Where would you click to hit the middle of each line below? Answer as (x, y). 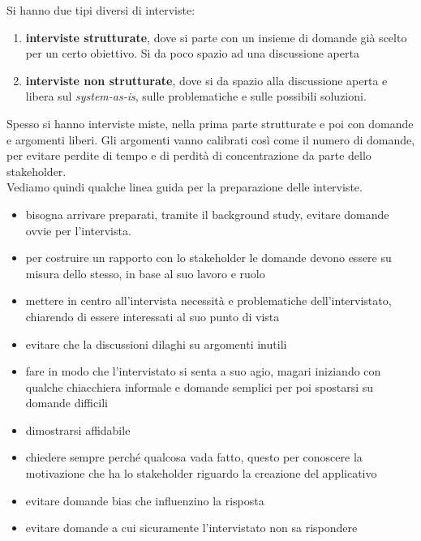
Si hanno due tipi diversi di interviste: (101, 10)
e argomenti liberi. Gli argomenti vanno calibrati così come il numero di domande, (211, 139)
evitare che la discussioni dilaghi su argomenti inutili (156, 343)
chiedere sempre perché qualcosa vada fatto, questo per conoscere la (194, 457)
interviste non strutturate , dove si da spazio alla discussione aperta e (206, 80)
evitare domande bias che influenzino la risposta (145, 500)
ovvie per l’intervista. (78, 230)
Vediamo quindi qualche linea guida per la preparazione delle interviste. (185, 187)
